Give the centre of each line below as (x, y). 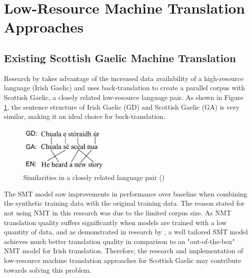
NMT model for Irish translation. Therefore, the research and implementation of (124, 251)
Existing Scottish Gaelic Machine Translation (120, 57)
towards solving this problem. (48, 270)
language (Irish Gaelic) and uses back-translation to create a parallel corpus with (125, 88)
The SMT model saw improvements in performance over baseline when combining (126, 193)
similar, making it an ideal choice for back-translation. (85, 116)
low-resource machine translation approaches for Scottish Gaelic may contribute (123, 260)
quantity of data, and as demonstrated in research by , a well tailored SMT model (126, 232)
